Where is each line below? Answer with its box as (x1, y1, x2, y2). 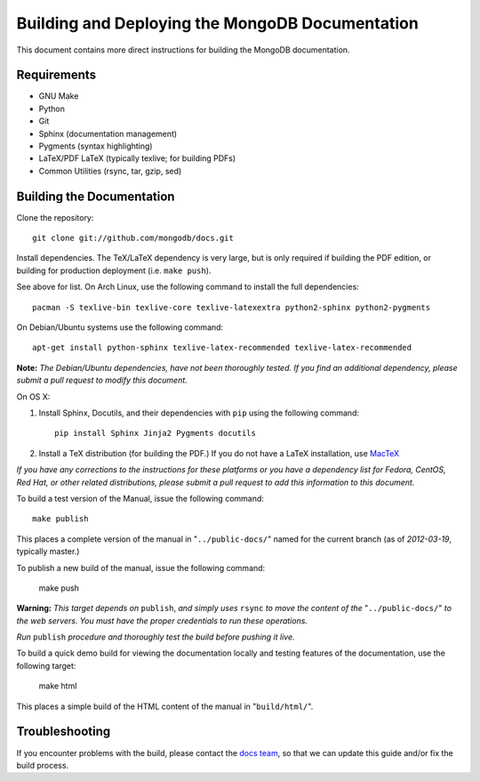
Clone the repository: (16, 212, 94, 222)
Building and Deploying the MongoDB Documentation (16, 13, 420, 33)
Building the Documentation (16, 189, 175, 204)
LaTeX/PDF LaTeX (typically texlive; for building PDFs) (38, 153, 236, 164)
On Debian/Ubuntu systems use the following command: (16, 322, 224, 333)
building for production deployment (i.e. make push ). (16, 265, 212, 276)
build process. (16, 760, 69, 770)
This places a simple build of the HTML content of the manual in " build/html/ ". (16, 701, 314, 712)
